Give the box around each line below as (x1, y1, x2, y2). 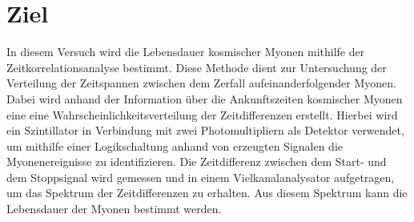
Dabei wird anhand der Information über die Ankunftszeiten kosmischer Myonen (6, 90, 403, 107)
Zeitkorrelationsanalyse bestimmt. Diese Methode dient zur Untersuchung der (6, 59, 387, 75)
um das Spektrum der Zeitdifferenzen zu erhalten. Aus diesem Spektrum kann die (6, 184, 408, 201)
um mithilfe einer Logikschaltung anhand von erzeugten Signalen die (6, 137, 343, 154)
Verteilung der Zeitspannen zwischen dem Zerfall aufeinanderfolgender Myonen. (6, 75, 396, 91)
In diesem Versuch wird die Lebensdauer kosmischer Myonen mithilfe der (6, 43, 365, 60)
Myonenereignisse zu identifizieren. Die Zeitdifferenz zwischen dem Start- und (6, 153, 387, 170)
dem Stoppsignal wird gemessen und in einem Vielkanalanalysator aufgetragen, (6, 168, 395, 185)
